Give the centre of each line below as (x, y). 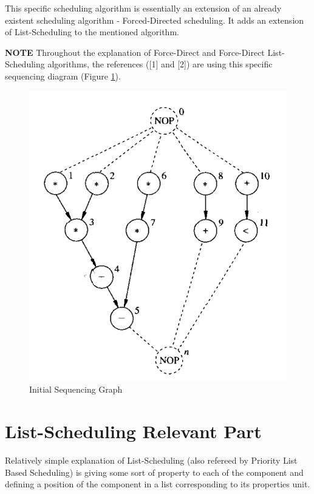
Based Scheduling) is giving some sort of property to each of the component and (154, 472)
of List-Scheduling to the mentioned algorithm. (92, 32)
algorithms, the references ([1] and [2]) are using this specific (160, 64)
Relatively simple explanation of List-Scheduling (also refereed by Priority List (151, 460)
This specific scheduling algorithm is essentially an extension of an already (143, 8)
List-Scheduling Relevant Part (133, 431)
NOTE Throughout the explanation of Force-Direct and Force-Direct (135, 52)
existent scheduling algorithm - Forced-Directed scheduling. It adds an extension (155, 20)
